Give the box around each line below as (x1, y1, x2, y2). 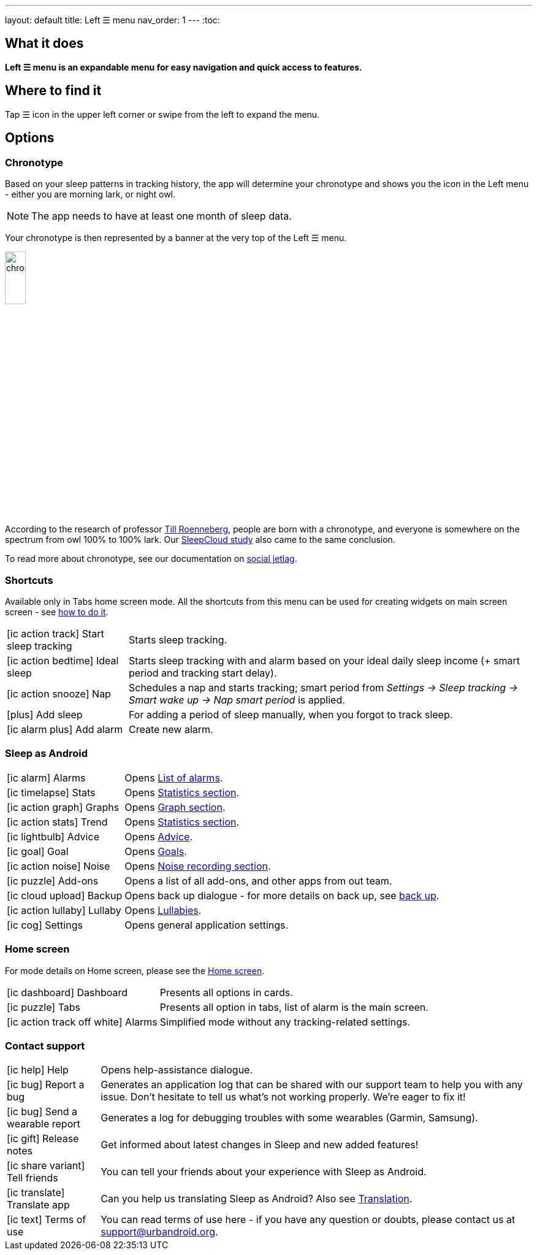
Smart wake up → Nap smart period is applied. (129, 694, 345, 707)
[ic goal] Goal (7, 845, 69, 858)
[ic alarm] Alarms (7, 771, 86, 784)
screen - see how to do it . (5, 607, 109, 618)
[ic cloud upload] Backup (7, 889, 123, 902)
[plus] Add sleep (7, 708, 83, 721)
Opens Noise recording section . (124, 859, 271, 872)
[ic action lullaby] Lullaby (7, 904, 121, 916)
